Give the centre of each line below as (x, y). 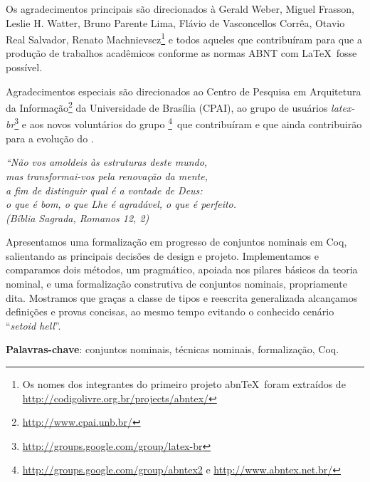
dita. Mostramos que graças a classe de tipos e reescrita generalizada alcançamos (182, 297)
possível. (24, 67)
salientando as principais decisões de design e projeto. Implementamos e (163, 255)
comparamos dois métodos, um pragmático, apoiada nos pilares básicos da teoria (182, 269)
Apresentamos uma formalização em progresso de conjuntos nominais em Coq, (176, 242)
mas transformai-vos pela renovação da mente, (107, 175)
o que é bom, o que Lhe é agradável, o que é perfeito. (121, 204)
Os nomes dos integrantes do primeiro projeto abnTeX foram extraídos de (184, 384)
